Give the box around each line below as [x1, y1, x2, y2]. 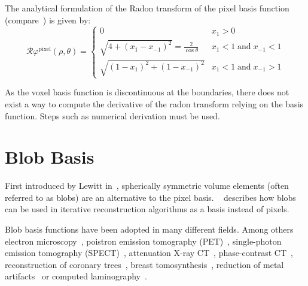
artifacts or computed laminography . [5, 270, 147, 282]
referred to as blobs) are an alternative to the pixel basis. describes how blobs [5, 191, 296, 203]
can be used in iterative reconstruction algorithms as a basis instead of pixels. [5, 203, 289, 215]
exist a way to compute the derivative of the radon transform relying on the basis [5, 97, 304, 110]
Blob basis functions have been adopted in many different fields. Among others [5, 223, 294, 236]
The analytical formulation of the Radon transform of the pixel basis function [5, 2, 289, 14]
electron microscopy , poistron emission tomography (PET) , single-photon [5, 234, 282, 247]
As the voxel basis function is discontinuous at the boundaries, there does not [5, 86, 289, 98]
